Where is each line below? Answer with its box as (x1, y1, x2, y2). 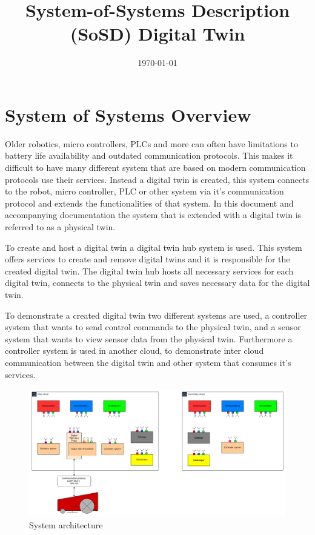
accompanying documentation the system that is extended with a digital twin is (5, 208, 302, 221)
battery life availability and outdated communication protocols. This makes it (5, 149, 293, 162)
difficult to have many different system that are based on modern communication (5, 161, 306, 174)
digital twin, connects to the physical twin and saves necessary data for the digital (5, 276, 310, 289)
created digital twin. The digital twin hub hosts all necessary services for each (5, 264, 294, 277)
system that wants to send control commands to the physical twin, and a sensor (5, 321, 301, 333)
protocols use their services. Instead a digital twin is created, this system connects (5, 173, 310, 185)
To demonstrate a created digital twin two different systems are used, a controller (5, 308, 308, 321)
